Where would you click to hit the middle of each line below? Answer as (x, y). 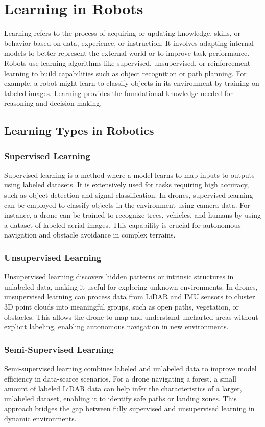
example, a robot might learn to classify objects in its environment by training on (132, 83)
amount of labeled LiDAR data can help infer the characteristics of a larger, (123, 388)
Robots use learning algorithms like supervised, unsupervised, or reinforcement (127, 63)
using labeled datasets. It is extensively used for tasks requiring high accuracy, (127, 185)
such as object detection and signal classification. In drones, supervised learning (129, 195)
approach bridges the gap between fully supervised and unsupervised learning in (129, 408)
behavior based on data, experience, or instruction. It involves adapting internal (129, 43)
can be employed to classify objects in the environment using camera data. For (127, 205)
